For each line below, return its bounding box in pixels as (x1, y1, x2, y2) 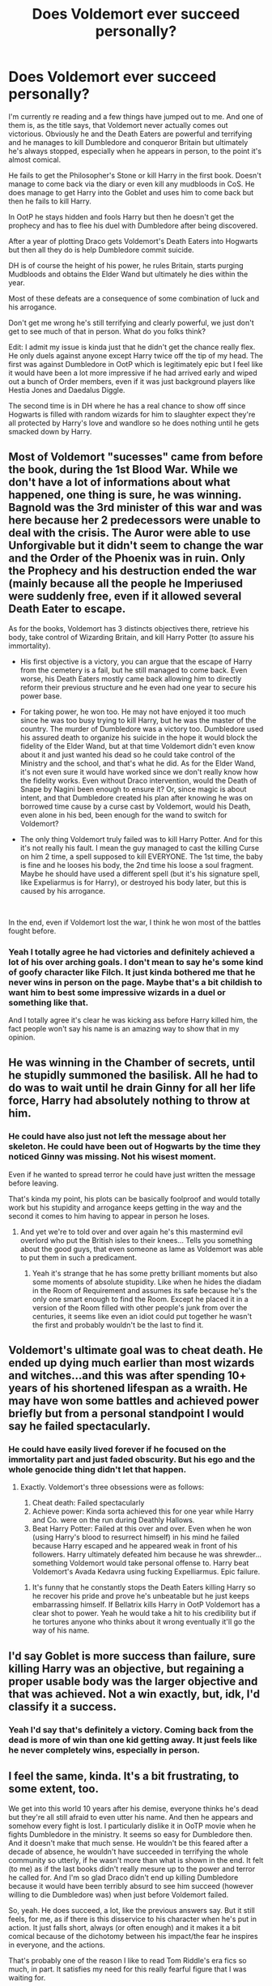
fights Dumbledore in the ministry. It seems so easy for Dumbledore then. (8, 1829, 253, 1839)
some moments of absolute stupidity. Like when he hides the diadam (32, 1277, 261, 1287)
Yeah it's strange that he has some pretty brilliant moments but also (32, 1268, 257, 1278)
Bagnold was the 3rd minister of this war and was (8, 501, 263, 515)
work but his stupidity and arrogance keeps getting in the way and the (8, 1202, 242, 1212)
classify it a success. (8, 1699, 117, 1714)
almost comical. (8, 155, 62, 164)
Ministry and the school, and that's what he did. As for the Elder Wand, (19, 758, 257, 768)
